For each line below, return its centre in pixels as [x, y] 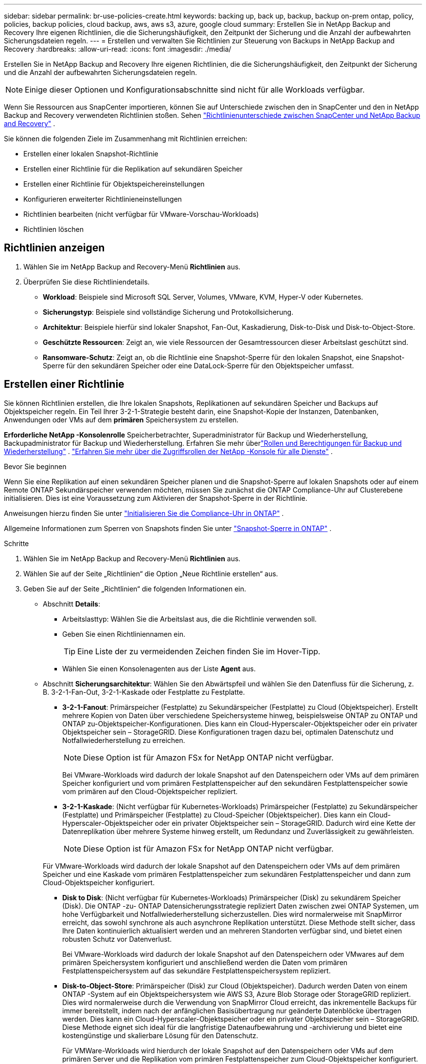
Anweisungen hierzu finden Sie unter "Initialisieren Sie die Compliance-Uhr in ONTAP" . [144, 513]
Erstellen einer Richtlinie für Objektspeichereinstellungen [114, 184]
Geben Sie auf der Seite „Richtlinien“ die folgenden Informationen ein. [135, 589]
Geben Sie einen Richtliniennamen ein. [124, 634]
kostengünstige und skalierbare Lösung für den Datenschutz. [160, 1035]
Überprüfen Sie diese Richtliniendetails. [87, 282]
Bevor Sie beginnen [35, 466]
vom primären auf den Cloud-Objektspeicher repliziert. [150, 791]
